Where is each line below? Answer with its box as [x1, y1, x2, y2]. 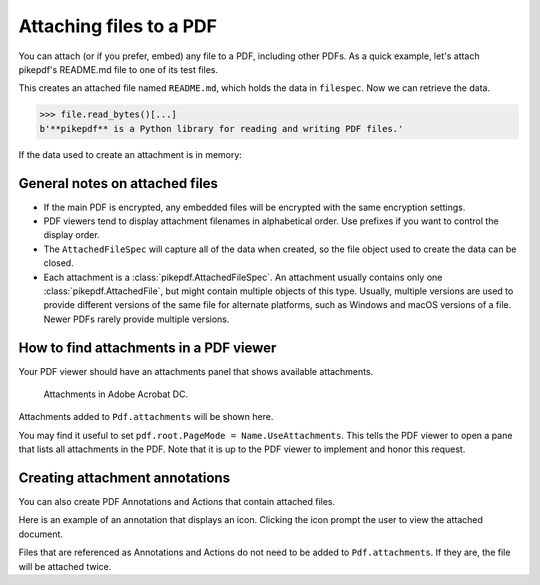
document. [18, 528, 64, 540]
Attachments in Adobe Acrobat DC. [43, 388, 189, 400]
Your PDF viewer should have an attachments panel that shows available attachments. [18, 365, 374, 377]
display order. [43, 229, 100, 241]
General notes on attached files [18, 175, 219, 192]
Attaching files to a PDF [18, 15, 217, 37]
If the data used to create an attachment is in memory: [18, 148, 242, 160]
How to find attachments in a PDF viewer [18, 339, 277, 356]
